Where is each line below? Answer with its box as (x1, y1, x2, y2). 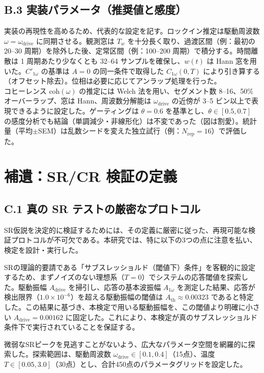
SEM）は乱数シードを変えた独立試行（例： (38, 125, 182, 136)
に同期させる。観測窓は (36, 35, 115, 46)
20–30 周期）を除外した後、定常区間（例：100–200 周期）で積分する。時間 (4, 45, 251, 56)
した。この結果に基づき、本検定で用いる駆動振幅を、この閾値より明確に (4, 301, 246, 312)
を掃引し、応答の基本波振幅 (68, 281, 161, 292)
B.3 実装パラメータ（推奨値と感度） (4, 2, 187, 17)
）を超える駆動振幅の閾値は (70, 291, 163, 302)
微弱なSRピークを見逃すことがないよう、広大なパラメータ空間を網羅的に (4, 338, 248, 349)
